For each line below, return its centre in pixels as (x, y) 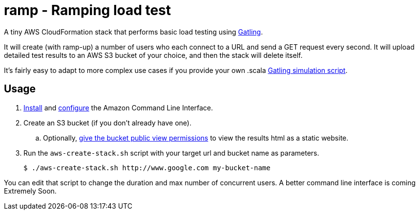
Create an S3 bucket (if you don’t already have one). (107, 123)
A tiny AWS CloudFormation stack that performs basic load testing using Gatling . (134, 32)
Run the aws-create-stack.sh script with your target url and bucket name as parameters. (171, 153)
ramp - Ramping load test (88, 10)
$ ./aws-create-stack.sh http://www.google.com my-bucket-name (147, 168)
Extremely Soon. (30, 191)
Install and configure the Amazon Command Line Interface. (118, 107)
